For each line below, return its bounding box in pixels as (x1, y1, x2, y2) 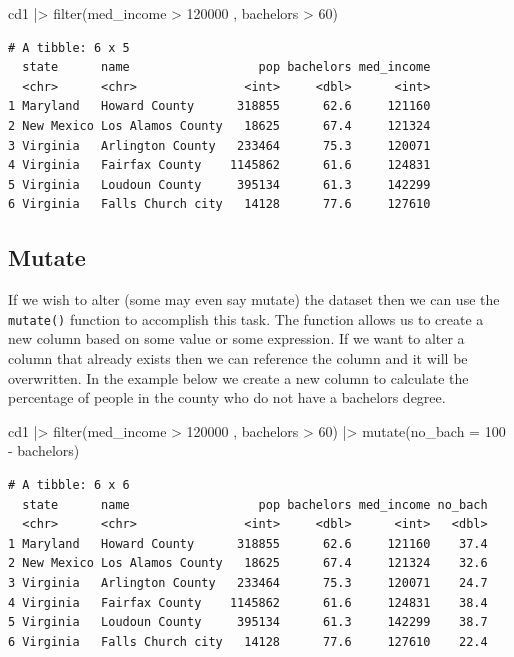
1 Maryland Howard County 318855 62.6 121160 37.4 (8, 536, 488, 551)
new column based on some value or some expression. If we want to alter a (8, 328, 465, 349)
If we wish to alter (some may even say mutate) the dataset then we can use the (8, 289, 500, 310)
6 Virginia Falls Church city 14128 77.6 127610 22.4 (8, 634, 488, 649)
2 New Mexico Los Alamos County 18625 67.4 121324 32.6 (8, 556, 488, 571)
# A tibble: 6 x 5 (8, 40, 130, 55)
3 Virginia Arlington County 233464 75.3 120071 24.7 (8, 575, 488, 590)
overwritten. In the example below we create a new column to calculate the (8, 367, 469, 388)
